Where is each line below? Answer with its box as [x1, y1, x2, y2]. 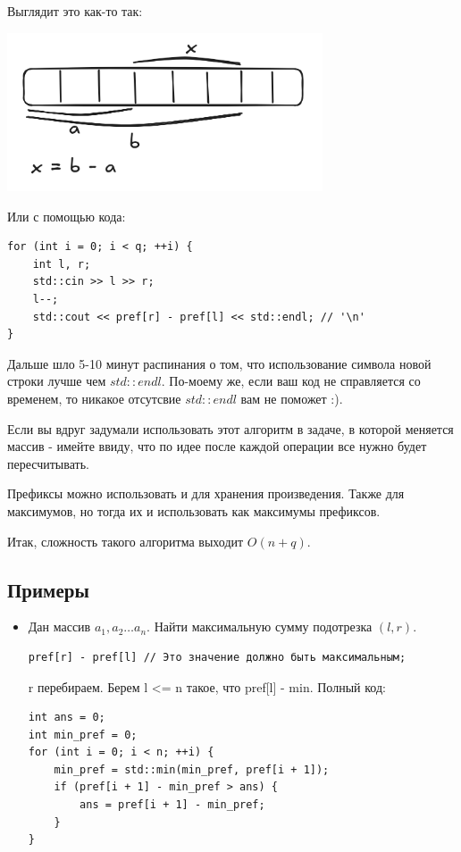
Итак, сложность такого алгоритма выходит [7, 531, 244, 550]
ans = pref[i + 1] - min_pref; [80, 798, 265, 812]
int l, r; [32, 257, 91, 271]
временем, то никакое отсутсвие [7, 388, 181, 407]
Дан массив [28, 617, 91, 636]
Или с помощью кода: [7, 206, 126, 225]
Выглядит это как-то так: [7, 2, 143, 20]
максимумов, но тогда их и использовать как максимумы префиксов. [7, 501, 381, 520]
